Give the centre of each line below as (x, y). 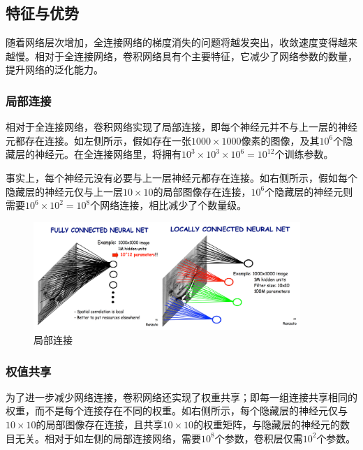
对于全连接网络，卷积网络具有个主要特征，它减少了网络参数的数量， (201, 56)
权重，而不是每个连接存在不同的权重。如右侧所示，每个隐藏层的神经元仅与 (177, 411)
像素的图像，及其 (280, 140)
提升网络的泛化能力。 (54, 70)
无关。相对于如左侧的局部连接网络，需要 (108, 438)
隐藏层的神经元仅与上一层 (64, 191)
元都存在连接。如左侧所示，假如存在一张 (98, 140)
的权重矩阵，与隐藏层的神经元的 (267, 424)
